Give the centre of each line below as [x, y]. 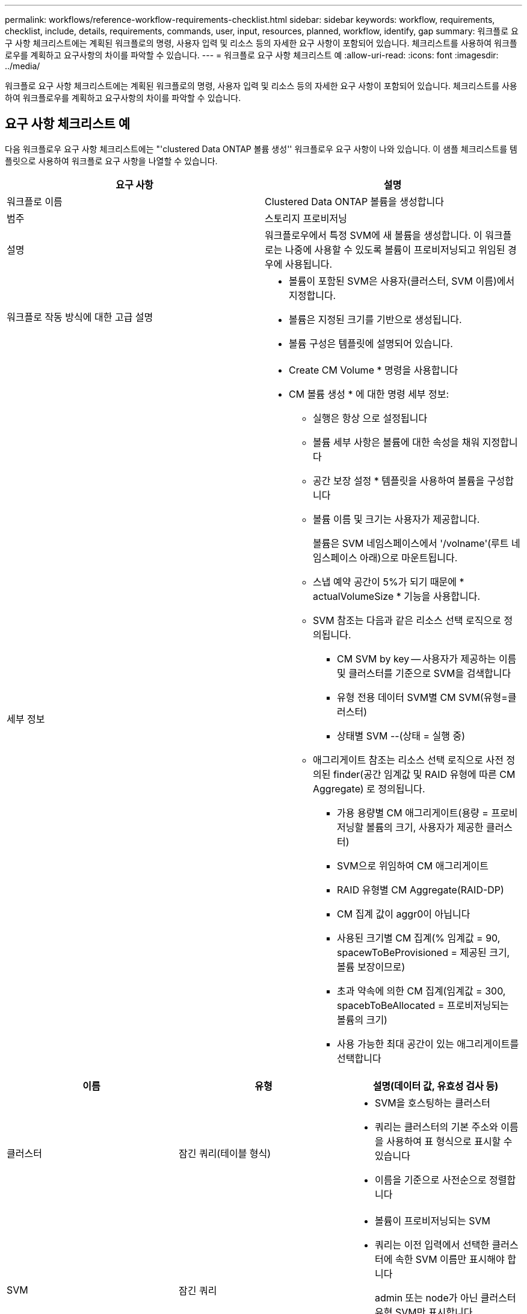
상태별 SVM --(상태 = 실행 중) [401, 736]
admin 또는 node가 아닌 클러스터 [445, 1297]
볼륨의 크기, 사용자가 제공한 [425, 827]
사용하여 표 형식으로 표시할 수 [449, 1141]
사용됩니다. [309, 264]
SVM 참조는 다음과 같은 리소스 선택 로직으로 [407, 620]
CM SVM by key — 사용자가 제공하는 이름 [427, 659]
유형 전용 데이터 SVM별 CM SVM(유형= [422, 697]
